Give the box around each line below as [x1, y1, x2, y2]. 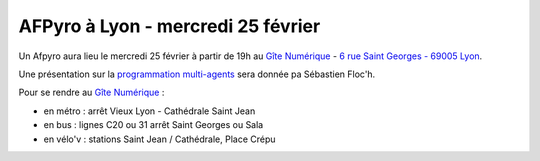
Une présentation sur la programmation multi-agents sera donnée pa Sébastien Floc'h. [18, 68, 376, 80]
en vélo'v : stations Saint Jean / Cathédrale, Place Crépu [43, 133, 276, 145]
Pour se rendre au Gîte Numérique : [18, 86, 165, 99]
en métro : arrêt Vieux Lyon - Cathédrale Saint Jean [43, 105, 256, 117]
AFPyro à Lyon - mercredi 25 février [18, 15, 321, 37]
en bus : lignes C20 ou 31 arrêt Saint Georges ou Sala [43, 119, 264, 131]
